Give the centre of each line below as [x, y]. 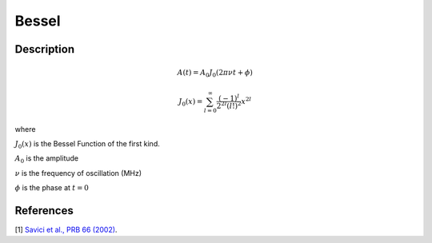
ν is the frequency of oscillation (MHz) [78, 173]
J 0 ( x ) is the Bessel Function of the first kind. [87, 145]
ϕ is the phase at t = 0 [52, 188]
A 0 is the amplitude [47, 159]
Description [45, 49]
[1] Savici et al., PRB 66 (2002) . [66, 230]
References [44, 211]
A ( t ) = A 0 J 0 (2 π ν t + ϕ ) [215, 74]
